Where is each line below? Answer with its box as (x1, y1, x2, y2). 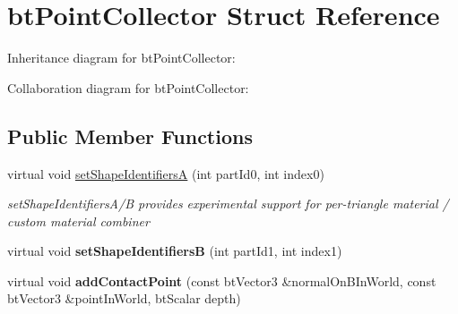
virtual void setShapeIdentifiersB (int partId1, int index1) (7, 242, 342, 260)
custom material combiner (7, 211, 150, 230)
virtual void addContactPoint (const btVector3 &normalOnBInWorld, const (7, 271, 436, 290)
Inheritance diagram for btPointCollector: (7, 48, 236, 67)
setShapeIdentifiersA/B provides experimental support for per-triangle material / (7, 194, 449, 213)
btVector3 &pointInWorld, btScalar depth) (7, 289, 241, 308)
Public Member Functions (7, 122, 253, 149)
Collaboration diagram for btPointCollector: (7, 78, 249, 97)
